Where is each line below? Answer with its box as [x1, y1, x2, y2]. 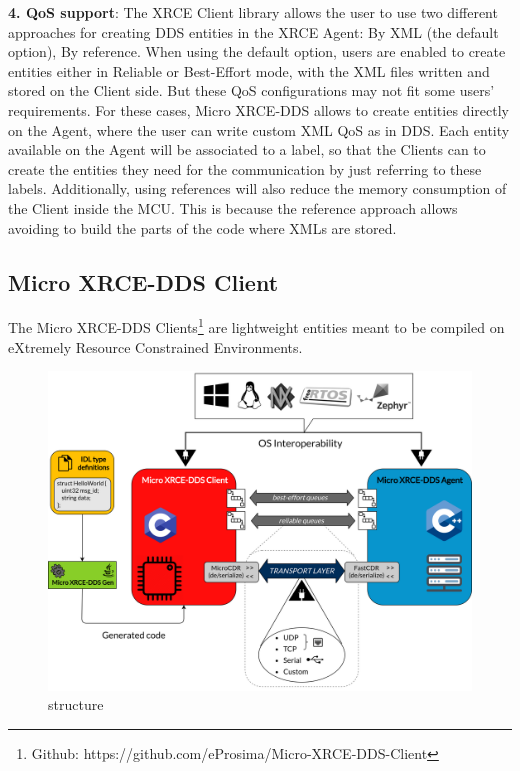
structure [48, 694, 104, 715]
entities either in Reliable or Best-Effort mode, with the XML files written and [8, 60, 490, 81]
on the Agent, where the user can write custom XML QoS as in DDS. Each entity [8, 119, 510, 140]
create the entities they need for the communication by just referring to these [8, 158, 482, 179]
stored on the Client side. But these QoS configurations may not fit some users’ [8, 80, 495, 101]
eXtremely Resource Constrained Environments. [8, 336, 303, 357]
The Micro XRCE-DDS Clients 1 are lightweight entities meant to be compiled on [8, 314, 505, 337]
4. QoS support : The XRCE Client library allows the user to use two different [8, 2, 498, 22]
